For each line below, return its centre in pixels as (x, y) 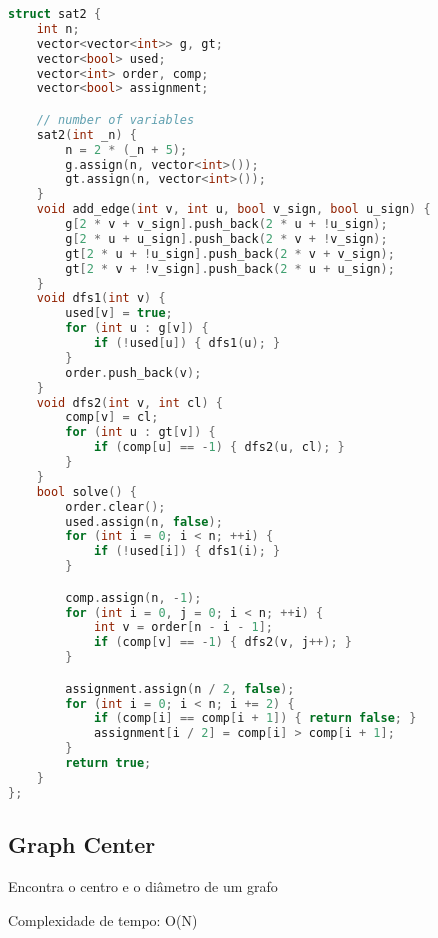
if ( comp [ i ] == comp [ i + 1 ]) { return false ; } (255, 718)
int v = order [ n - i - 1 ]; (183, 627)
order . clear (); (115, 506)
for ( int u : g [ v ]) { (137, 328)
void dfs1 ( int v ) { (101, 298)
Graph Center (82, 844)
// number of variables (115, 119)
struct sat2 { (55, 14)
